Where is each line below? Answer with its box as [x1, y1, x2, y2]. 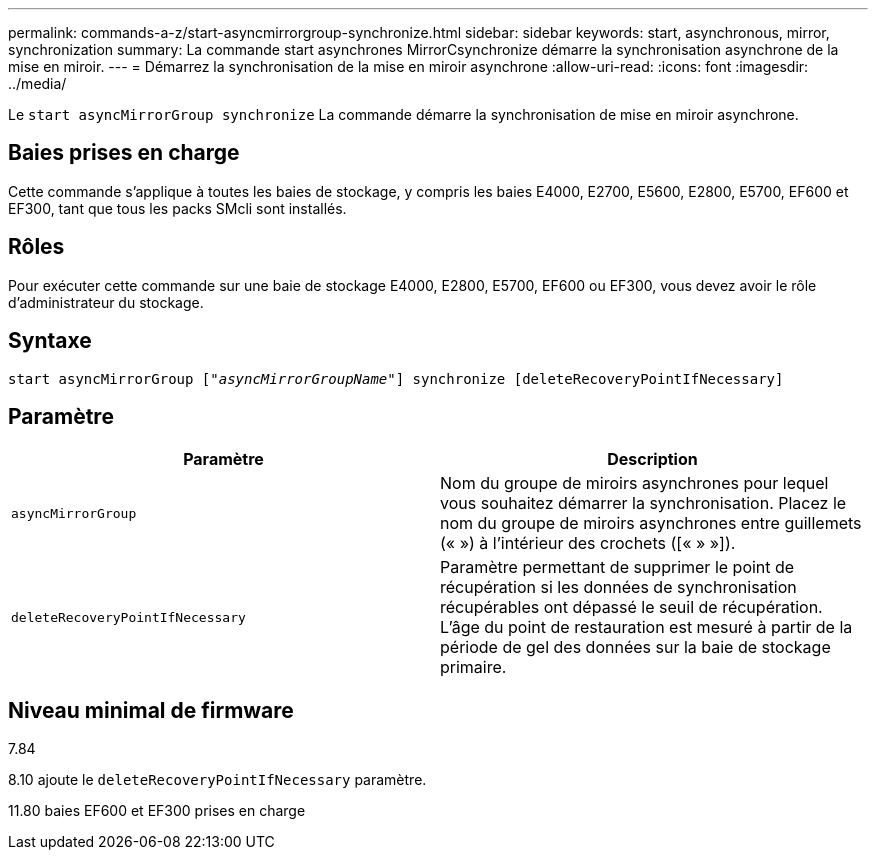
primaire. [440, 657, 507, 678]
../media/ [8, 75, 67, 92]
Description [607, 449, 698, 470]
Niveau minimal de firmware [8, 697, 294, 723]
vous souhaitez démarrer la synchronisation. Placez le [440, 493, 847, 514]
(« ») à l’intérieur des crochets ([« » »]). [440, 533, 736, 554]
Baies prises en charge [8, 140, 240, 166]
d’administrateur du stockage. [8, 293, 204, 311]
